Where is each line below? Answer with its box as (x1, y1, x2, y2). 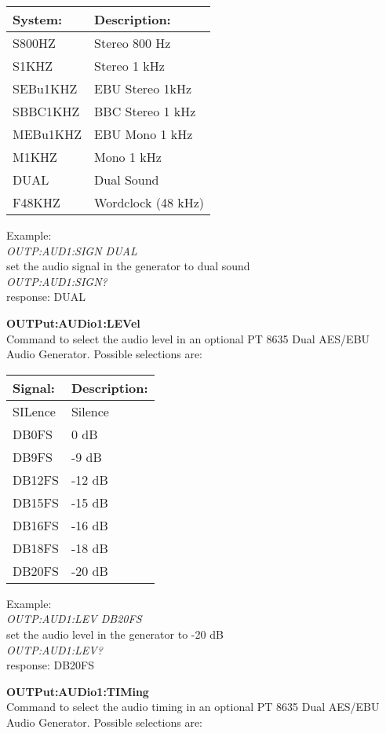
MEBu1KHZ (13, 125, 82, 143)
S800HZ (13, 34, 56, 52)
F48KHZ (13, 193, 60, 211)
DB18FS (13, 538, 59, 557)
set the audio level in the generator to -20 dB (6, 625, 224, 642)
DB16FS (13, 515, 59, 534)
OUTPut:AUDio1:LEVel (6, 314, 140, 331)
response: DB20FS (6, 657, 94, 673)
